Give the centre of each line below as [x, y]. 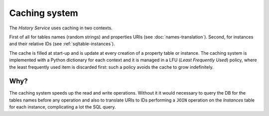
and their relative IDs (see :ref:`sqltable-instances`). [62, 44]
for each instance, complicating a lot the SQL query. [63, 107]
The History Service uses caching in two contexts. [61, 28]
